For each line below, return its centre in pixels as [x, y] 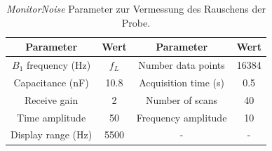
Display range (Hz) [52, 134]
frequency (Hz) [59, 65]
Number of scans [182, 99]
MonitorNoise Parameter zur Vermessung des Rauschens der [136, 8]
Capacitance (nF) [51, 82]
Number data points [182, 65]
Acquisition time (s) [182, 82]
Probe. [136, 22]
